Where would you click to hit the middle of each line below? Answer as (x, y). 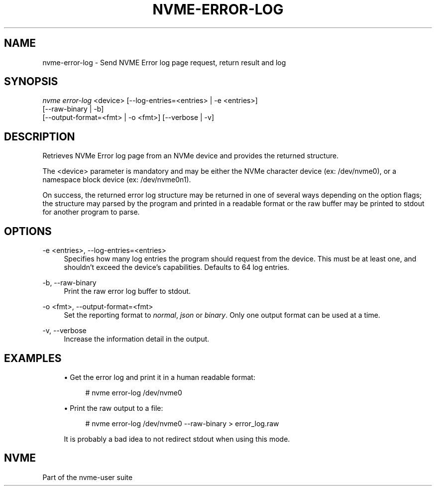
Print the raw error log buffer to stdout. (127, 291)
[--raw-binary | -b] (73, 109)
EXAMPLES (33, 358)
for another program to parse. (91, 212)
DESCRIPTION (40, 136)
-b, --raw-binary (69, 283)
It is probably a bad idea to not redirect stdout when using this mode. (177, 439)
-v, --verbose (64, 331)
